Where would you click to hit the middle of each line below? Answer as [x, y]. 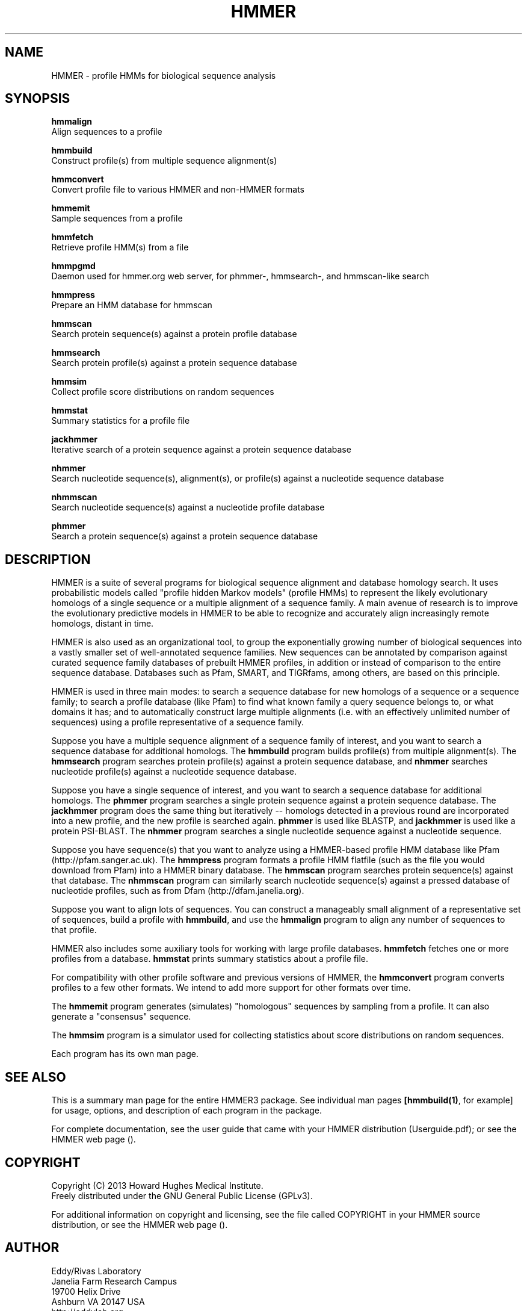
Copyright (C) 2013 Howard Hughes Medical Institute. [157, 1185]
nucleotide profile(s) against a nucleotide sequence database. [174, 772]
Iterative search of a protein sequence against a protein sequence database [201, 450]
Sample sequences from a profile [117, 218]
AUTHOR [32, 1248]
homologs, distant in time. [103, 624]
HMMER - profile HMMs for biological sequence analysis [164, 75]
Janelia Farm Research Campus [114, 1281]
